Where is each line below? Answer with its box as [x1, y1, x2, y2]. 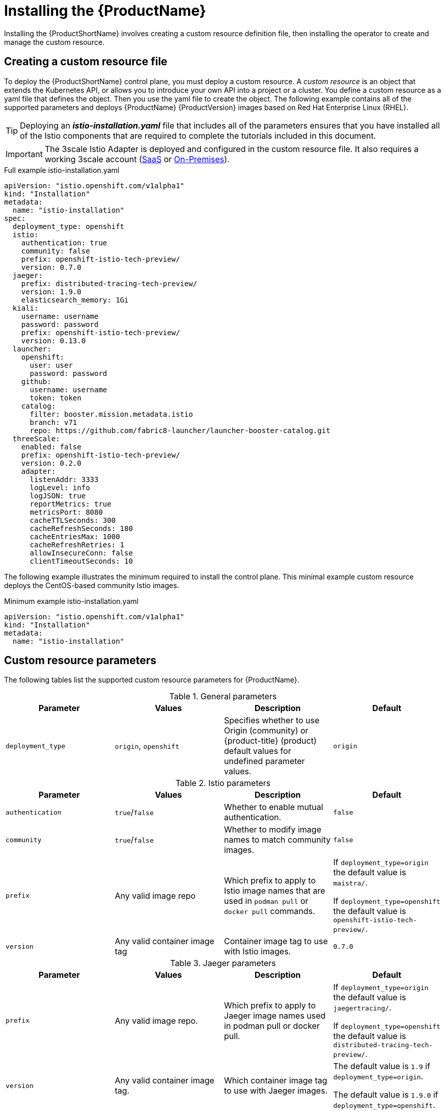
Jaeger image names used [224, 1010, 326, 1021]
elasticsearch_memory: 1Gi [21, 295, 129, 304]
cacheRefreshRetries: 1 [30, 540, 125, 549]
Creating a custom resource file [4, 55, 168, 68]
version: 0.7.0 [21, 263, 81, 271]
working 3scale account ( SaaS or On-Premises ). [44, 154, 230, 164]
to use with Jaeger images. [224, 1085, 328, 1096]
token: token [30, 393, 81, 402]
